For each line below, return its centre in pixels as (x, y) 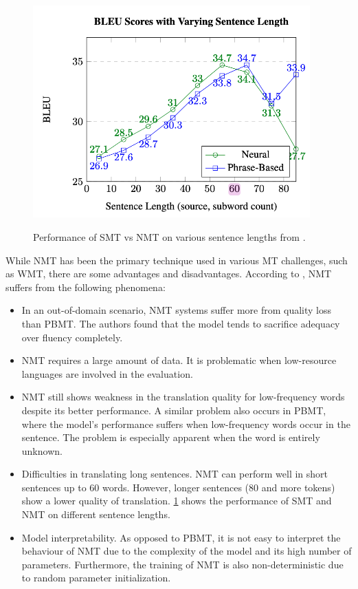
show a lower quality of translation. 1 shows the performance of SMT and (177, 501)
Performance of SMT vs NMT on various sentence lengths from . (169, 236)
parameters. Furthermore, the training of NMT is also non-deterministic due (182, 564)
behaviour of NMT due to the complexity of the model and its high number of (187, 551)
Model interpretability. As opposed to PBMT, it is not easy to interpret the (181, 537)
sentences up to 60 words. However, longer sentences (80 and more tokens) (178, 487)
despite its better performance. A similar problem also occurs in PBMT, (174, 410)
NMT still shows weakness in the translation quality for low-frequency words (183, 397)
